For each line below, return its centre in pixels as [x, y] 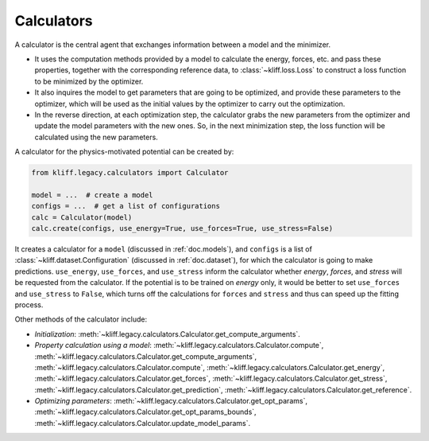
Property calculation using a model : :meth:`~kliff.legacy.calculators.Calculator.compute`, [179, 345]
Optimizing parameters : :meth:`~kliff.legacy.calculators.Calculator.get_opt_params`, [171, 401]
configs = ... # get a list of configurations [126, 206]
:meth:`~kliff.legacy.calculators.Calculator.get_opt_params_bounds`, [146, 412]
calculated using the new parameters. [96, 137]
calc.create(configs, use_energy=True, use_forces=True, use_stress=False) [182, 228]
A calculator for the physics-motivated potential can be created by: [124, 152]
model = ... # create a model [93, 195]
